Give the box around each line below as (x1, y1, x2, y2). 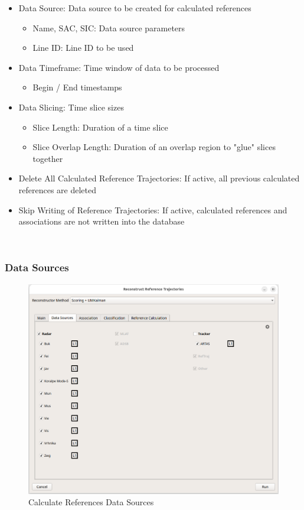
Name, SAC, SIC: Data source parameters (32, 21, 185, 34)
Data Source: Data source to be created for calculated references (18, 2, 251, 14)
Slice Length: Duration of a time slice (32, 121, 168, 133)
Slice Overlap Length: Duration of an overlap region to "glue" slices (32, 141, 276, 153)
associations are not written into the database (18, 215, 185, 228)
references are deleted (18, 183, 97, 196)
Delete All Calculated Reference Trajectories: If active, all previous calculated (18, 172, 300, 184)
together (32, 152, 63, 164)
